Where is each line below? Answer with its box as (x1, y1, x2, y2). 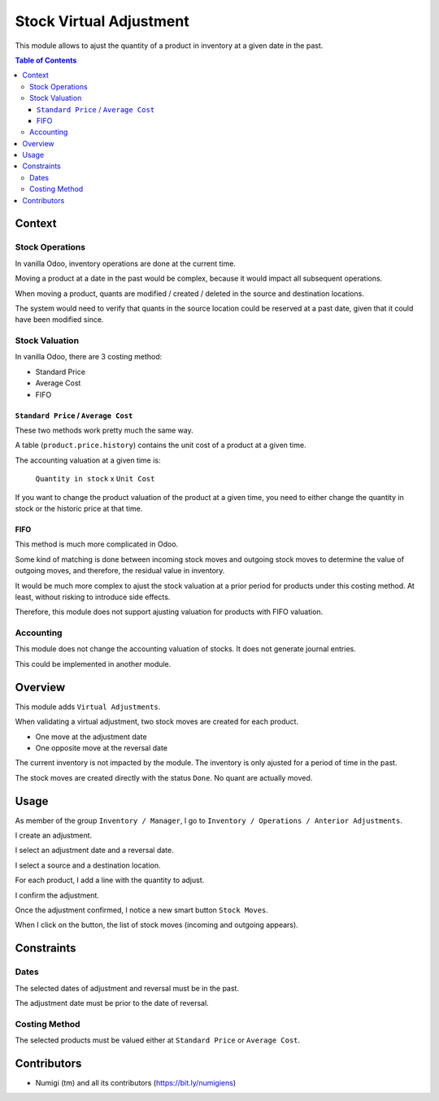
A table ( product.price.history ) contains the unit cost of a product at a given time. (15, 440, 306, 450)
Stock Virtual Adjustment (15, 12, 190, 30)
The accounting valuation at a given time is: (15, 455, 162, 465)
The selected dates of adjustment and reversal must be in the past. (15, 983, 240, 993)
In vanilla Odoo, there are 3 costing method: (15, 352, 163, 362)
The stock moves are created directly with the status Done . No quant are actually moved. (15, 772, 313, 782)
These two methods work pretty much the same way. (15, 425, 194, 435)
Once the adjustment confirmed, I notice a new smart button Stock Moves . (15, 905, 268, 915)
